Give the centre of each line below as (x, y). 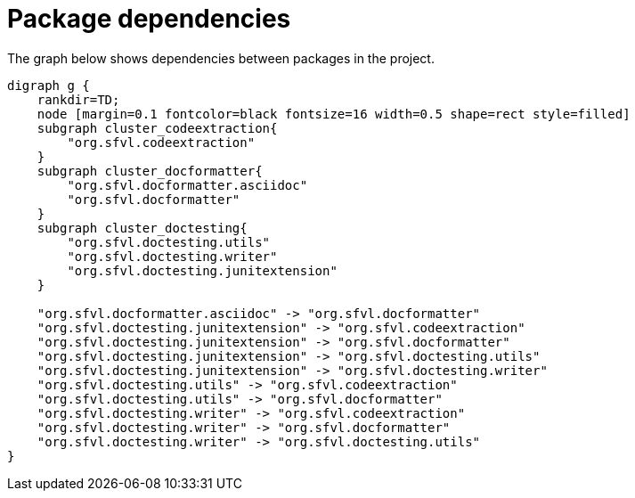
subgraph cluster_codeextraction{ (157, 128)
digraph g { (49, 85)
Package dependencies (149, 19)
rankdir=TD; (78, 99)
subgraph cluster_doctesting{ (142, 228)
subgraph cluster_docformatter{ (150, 171)
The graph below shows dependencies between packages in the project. (221, 58)
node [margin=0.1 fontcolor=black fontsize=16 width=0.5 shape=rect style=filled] (334, 114)
